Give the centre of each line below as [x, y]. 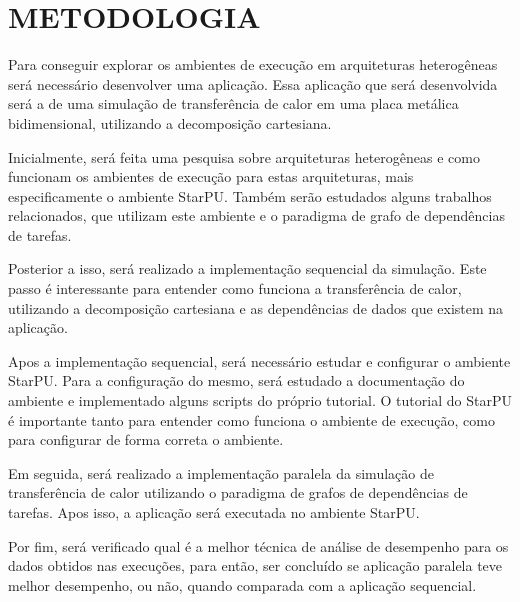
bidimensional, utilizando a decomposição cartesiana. [170, 122]
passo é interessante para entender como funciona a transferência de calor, [235, 288]
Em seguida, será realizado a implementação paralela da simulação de [221, 472]
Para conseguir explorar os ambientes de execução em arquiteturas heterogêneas [253, 64]
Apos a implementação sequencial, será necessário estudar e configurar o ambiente [259, 360]
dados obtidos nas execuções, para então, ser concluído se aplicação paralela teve [255, 565]
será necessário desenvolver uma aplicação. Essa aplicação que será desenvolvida [253, 83]
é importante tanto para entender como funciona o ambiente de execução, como [251, 419]
